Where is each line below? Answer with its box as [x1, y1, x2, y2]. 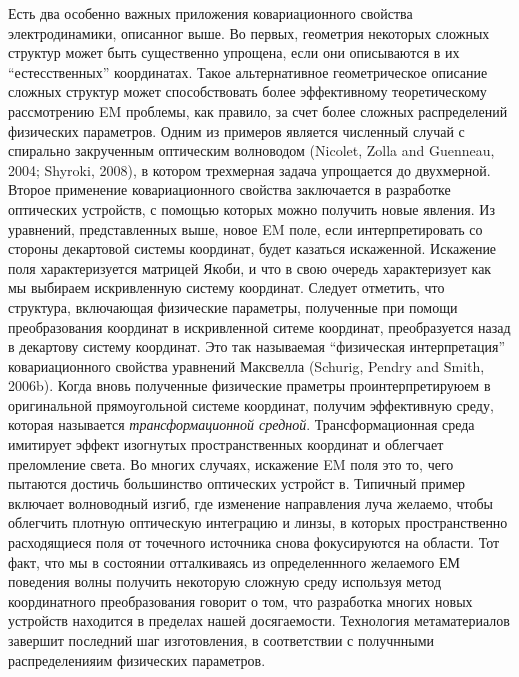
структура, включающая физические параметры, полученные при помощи [8, 296, 458, 317]
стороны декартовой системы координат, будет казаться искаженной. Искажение [8, 238, 497, 259]
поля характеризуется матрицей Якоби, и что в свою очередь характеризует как [8, 257, 492, 278]
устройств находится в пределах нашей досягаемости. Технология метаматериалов [8, 610, 510, 631]
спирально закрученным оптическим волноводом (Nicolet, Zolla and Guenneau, [8, 140, 495, 161]
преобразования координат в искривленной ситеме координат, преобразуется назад [8, 316, 511, 337]
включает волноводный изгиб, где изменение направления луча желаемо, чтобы [8, 492, 493, 513]
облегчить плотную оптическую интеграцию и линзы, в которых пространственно [8, 512, 508, 533]
